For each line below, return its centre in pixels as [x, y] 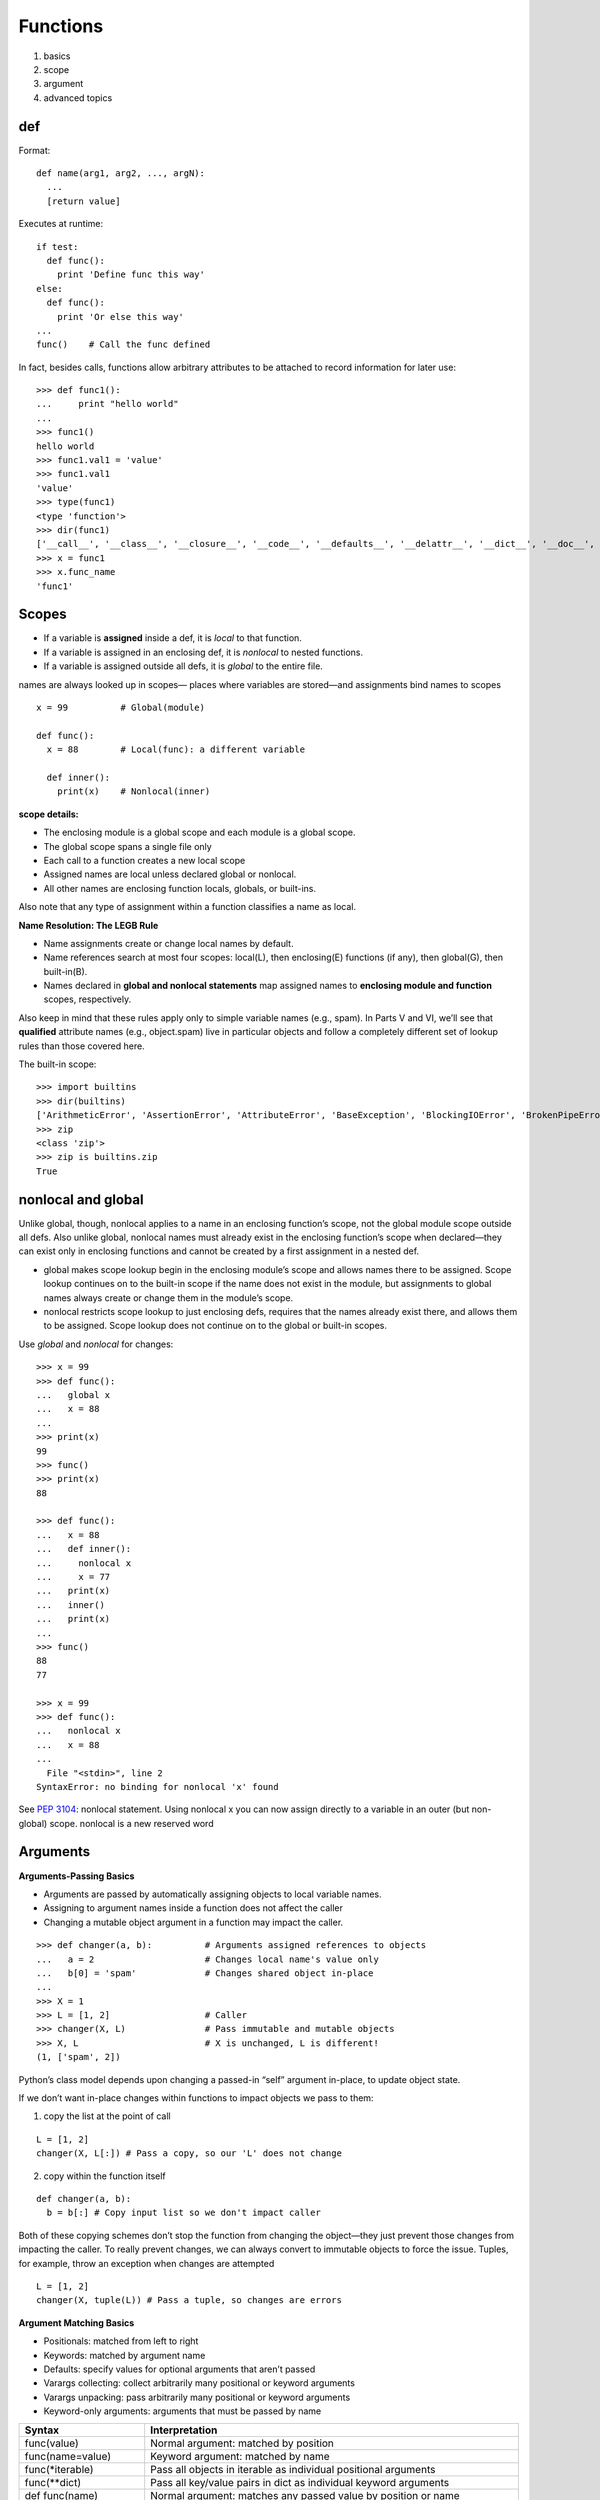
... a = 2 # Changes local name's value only [207, 1959]
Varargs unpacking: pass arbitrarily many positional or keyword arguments [197, 2397]
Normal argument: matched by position [242, 2443]
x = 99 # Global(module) [120, 708]
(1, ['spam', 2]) [78, 2057]
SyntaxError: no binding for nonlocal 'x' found [157, 1786]
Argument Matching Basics [76, 2322]
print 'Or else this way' [120, 316]
